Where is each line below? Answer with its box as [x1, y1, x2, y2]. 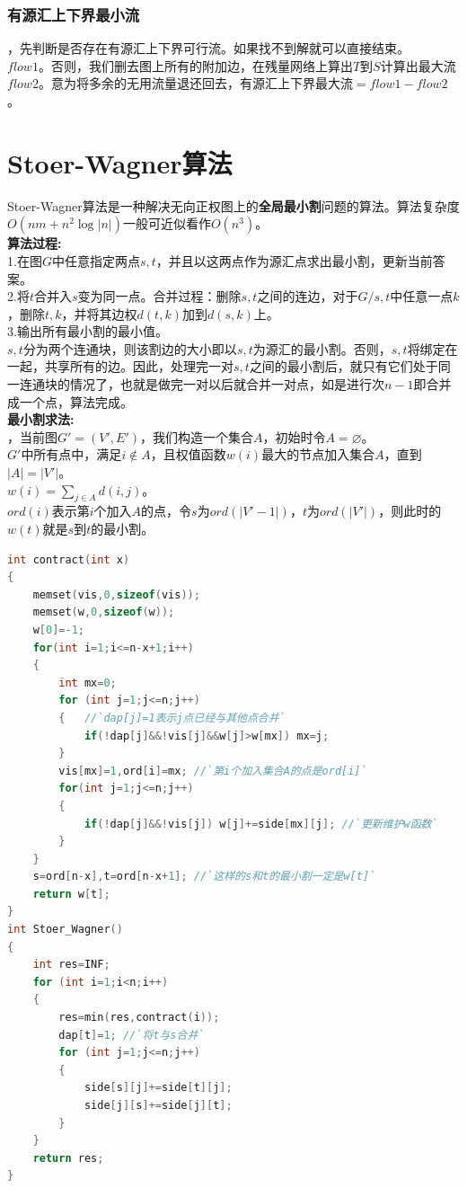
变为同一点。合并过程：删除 [77, 287, 242, 306]
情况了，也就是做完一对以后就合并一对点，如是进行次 [69, 375, 384, 394]
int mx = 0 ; [58, 676, 117, 689]
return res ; [32, 1151, 104, 1165]
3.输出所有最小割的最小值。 [7, 322, 168, 341]
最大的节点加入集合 [261, 445, 375, 464]
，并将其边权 [61, 304, 137, 323]
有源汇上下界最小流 [7, 3, 140, 25]
